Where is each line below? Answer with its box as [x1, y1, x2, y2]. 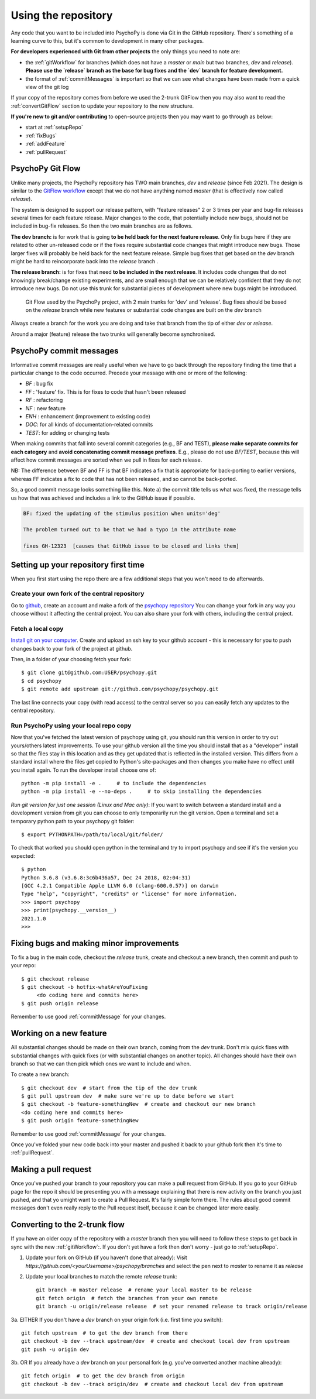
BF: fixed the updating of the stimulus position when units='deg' [23, 510, 221, 517]
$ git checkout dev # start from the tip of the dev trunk [21, 1084, 197, 1091]
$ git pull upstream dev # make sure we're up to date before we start [21, 1093, 234, 1099]
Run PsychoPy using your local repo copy [11, 721, 132, 730]
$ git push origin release [21, 1000, 99, 1006]
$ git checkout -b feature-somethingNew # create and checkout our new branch [21, 1101, 256, 1108]
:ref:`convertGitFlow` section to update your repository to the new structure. [11, 102, 194, 109]
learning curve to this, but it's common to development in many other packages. [11, 37, 204, 44]
